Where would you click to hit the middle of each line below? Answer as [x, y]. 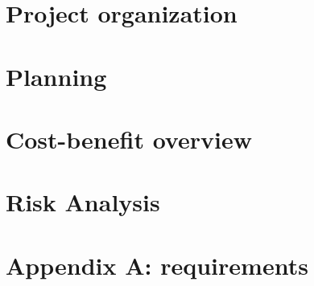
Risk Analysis [83, 202]
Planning [56, 76]
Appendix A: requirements [157, 265]
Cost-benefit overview [129, 139]
